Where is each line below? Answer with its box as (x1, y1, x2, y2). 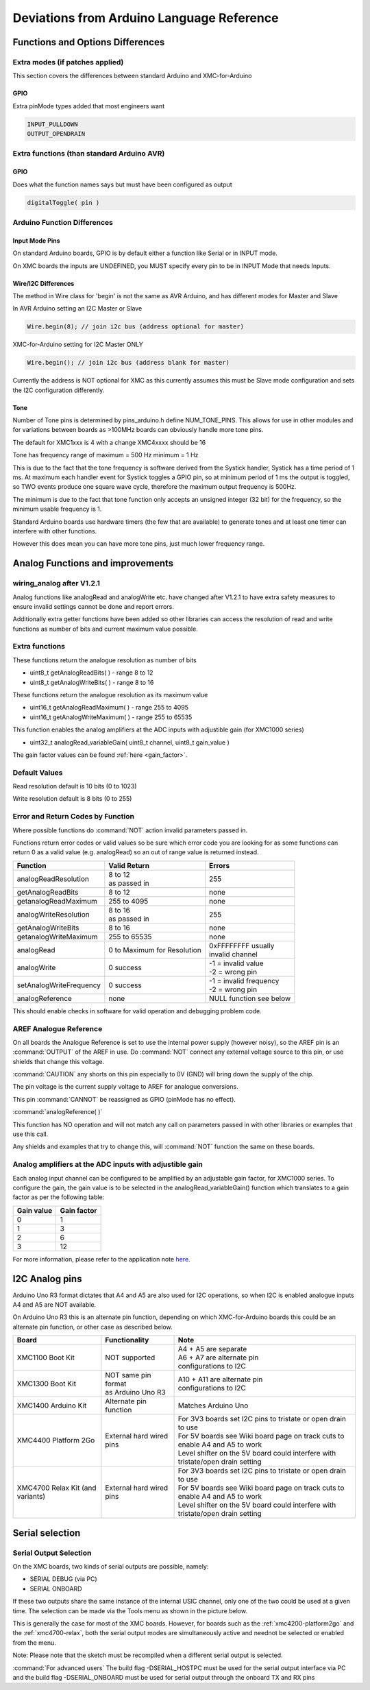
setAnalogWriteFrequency (16, 980, 101, 990)
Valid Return (108, 860, 150, 870)
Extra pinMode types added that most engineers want (12, 101, 164, 110)
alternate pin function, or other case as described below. (12, 1323, 173, 1331)
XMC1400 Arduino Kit (16, 1401, 87, 1410)
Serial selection (12, 1527, 81, 1538)
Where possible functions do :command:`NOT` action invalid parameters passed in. (12, 826, 248, 834)
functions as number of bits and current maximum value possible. (12, 625, 198, 633)
